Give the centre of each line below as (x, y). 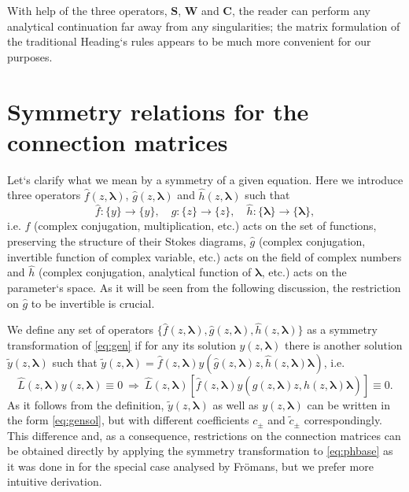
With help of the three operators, (87, 10)
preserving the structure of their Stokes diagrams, (127, 240)
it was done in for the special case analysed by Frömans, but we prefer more (190, 466)
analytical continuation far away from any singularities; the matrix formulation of (204, 26)
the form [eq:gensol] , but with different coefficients (128, 420)
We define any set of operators (81, 329)
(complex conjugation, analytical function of (145, 272)
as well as (236, 404)
